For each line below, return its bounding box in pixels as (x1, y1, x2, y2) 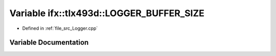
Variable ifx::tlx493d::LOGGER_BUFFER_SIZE (9, 8, 204, 19)
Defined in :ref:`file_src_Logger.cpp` (22, 25, 98, 31)
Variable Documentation (9, 38, 89, 47)
